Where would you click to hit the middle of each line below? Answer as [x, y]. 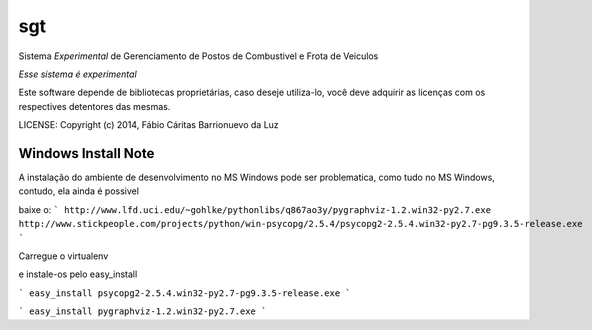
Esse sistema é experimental [77, 74]
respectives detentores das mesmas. [94, 106]
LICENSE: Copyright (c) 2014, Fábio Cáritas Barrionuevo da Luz [148, 125]
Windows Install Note [86, 153]
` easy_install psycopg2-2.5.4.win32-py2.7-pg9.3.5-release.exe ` [185, 293]
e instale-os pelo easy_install [78, 274]
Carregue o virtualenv [63, 256]
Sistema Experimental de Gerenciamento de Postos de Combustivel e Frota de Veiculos [198, 56]
